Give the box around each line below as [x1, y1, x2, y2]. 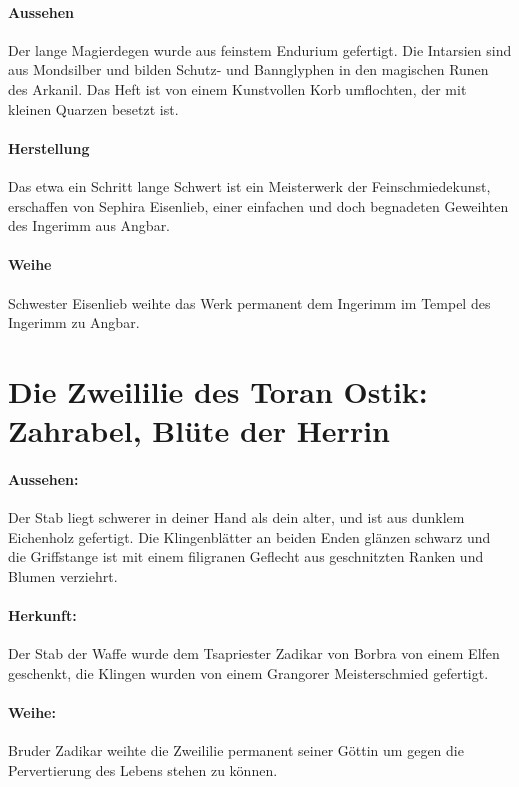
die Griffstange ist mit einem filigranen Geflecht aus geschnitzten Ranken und [8, 546, 484, 567]
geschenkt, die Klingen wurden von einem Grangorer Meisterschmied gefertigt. [8, 662, 489, 683]
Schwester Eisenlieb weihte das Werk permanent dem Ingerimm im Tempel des [8, 292, 491, 313]
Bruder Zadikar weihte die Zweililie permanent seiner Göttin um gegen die [8, 740, 464, 761]
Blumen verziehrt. [8, 565, 118, 586]
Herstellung [8, 137, 90, 158]
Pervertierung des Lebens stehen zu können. [8, 759, 278, 780]
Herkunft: [8, 605, 77, 626]
